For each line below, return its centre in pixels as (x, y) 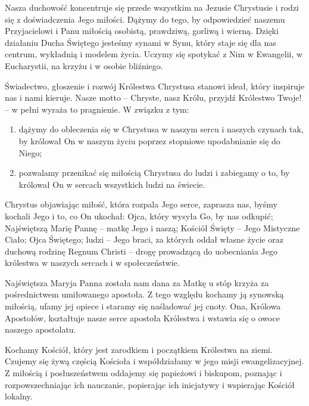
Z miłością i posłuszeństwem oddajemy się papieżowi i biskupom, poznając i (143, 373)
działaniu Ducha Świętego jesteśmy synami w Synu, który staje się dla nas (141, 42)
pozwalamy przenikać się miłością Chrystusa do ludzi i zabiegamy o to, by (154, 173)
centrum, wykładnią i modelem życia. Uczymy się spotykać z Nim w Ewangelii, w (154, 54)
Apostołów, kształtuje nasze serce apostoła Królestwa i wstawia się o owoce (142, 317)
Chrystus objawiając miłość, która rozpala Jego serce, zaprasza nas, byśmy (141, 204)
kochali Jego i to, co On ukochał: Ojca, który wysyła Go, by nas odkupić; (139, 216)
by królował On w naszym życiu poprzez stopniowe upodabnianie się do (149, 140)
